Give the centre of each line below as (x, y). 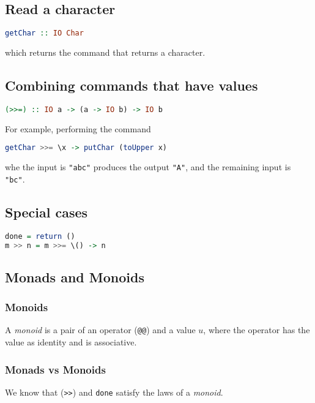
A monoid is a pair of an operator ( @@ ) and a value (100, 330)
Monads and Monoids (75, 277)
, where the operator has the (257, 330)
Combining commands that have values (132, 85)
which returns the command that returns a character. (105, 52)
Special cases (46, 212)
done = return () (40, 236)
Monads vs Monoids (55, 369)
